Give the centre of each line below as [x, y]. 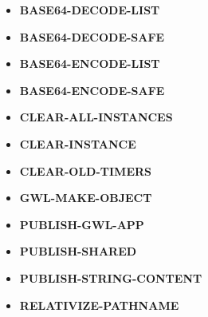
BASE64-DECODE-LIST [90, 10]
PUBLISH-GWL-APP [82, 224]
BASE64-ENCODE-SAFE [92, 90]
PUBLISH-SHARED [78, 251]
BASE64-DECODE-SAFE [92, 36]
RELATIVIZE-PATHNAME [99, 305]
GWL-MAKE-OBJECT [86, 198]
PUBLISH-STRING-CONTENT [111, 277]
